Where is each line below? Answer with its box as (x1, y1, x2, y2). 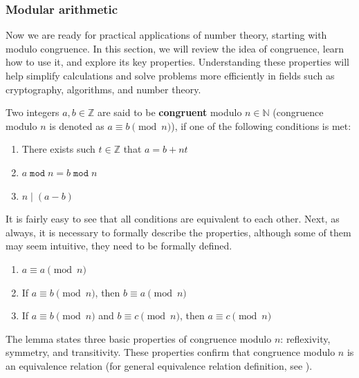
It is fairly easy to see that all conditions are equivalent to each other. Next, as (6, 211, 340, 226)
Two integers (6, 105, 59, 120)
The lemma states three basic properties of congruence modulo (6, 331, 272, 346)
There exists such (21, 142, 95, 156)
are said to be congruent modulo (97, 105, 242, 120)
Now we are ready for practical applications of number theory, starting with (6, 28, 327, 42)
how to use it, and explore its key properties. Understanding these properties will (6, 55, 349, 69)
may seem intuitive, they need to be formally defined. (6, 238, 232, 253)
